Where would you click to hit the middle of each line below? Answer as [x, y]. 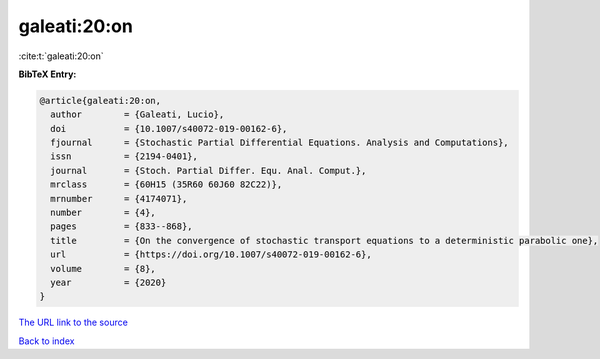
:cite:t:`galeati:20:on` [61, 56]
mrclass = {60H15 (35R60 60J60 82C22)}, [166, 184]
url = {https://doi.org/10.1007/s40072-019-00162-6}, [211, 254]
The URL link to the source [73, 322]
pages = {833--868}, [122, 226]
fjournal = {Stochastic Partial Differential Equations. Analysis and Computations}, [279, 143]
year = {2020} [108, 282]
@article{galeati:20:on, [100, 100]
